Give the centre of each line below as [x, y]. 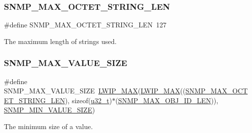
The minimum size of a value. [48, 126]
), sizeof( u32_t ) [88, 100]
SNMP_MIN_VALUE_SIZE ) [50, 110]
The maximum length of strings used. [60, 41]
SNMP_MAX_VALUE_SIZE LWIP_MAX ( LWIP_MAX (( [95, 91]
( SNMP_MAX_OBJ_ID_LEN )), [167, 100]
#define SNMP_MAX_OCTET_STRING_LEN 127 [85, 25]
